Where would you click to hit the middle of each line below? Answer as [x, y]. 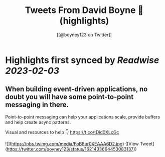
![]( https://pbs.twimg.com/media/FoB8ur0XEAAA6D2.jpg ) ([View [72, 143]
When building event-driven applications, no [76, 89]
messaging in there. [37, 105]
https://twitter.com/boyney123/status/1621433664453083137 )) [72, 149]
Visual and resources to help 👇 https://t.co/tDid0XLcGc [62, 132]
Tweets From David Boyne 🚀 [84, 10]
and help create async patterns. [38, 122]
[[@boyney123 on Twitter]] [84, 34]
